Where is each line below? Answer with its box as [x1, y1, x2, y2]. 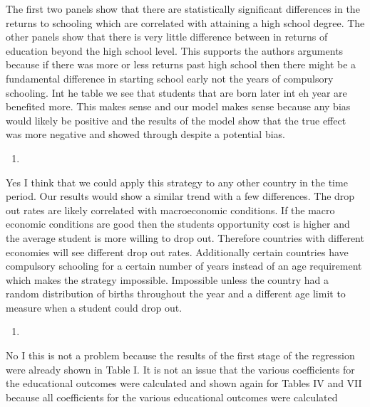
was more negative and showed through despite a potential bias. [6, 127, 285, 142]
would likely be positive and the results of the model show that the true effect [6, 112, 346, 127]
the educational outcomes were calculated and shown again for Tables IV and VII [6, 376, 362, 391]
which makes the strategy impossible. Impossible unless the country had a [6, 272, 329, 287]
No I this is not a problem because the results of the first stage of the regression [6, 348, 355, 363]
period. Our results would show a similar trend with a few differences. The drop [6, 189, 355, 203]
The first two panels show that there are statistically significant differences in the [6, 1, 360, 16]
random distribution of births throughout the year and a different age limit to [6, 286, 346, 301]
